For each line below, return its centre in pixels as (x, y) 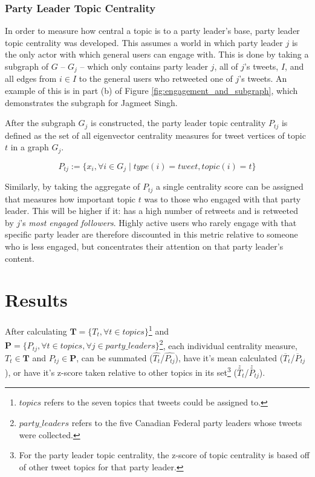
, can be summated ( (115, 357)
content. (20, 258)
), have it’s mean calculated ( (229, 357)
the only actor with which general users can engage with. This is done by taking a (157, 54)
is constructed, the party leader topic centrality (178, 123)
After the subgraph (40, 123)
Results (36, 300)
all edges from (31, 78)
